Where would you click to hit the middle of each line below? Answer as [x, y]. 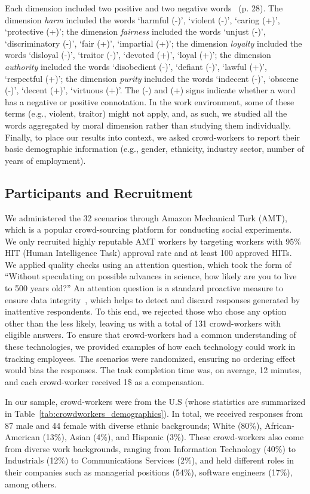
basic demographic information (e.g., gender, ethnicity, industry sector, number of [155, 149]
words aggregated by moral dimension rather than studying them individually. [148, 125]
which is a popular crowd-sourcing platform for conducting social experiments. [148, 229]
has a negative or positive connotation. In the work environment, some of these [150, 101]
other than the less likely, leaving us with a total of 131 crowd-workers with [143, 323]
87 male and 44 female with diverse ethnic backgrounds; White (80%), [133, 425]
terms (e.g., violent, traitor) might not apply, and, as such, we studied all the [146, 113]
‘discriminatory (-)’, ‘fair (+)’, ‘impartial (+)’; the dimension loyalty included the [154, 43]
